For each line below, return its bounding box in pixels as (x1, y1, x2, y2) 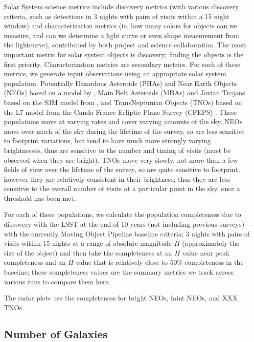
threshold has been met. (4, 192, 76, 203)
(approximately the (182, 238, 240, 248)
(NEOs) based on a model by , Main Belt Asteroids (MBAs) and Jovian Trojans (4, 87, 245, 98)
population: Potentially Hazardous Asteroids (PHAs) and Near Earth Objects (4, 78, 237, 88)
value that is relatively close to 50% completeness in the (76, 257, 244, 267)
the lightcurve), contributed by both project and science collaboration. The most (4, 40, 246, 50)
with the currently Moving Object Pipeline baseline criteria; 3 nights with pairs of (4, 228, 250, 238)
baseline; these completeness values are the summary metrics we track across (4, 267, 234, 277)
